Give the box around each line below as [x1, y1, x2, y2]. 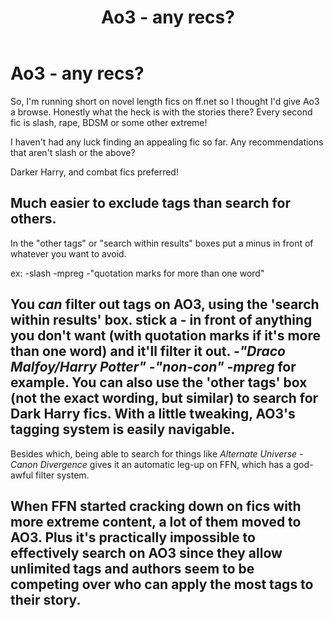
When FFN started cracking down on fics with [10, 497, 302, 515]
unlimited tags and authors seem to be [10, 560, 255, 577]
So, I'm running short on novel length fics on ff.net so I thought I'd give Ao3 [10, 95, 320, 107]
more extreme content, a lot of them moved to [10, 513, 302, 530]
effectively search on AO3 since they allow [10, 544, 283, 561]
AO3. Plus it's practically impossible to [10, 529, 256, 546]
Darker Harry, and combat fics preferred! [10, 166, 179, 178]
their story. [10, 591, 82, 608]
